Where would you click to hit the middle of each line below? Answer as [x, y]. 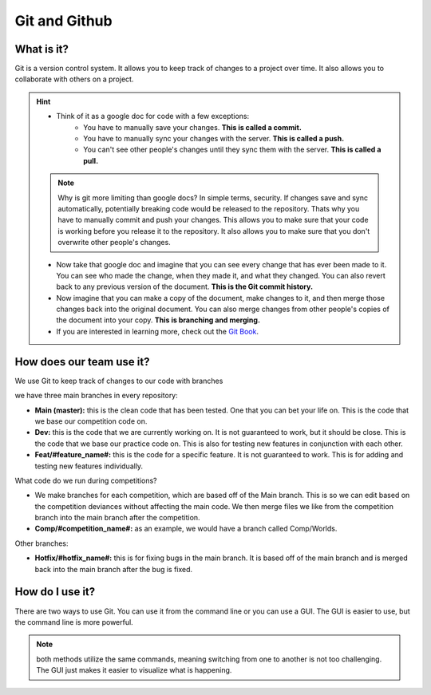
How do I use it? [55, 592]
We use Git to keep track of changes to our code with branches [119, 381]
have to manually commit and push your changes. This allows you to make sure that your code [213, 220]
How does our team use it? [82, 362]
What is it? [42, 49]
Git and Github [63, 21]
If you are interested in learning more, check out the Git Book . [158, 331]
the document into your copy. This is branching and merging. [158, 320]
